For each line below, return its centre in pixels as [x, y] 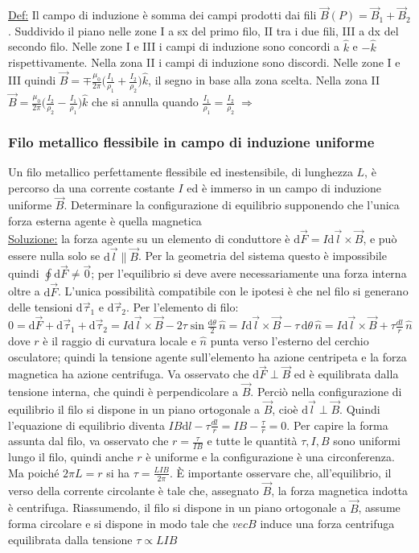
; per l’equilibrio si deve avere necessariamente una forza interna [249, 273]
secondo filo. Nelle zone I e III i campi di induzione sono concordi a [174, 46]
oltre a [24, 291]
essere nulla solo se [54, 256]
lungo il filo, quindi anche [71, 457]
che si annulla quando [145, 102]
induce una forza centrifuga [327, 524]
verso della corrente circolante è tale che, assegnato [134, 490]
